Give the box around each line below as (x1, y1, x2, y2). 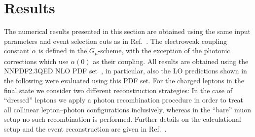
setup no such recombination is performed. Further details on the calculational (4, 114, 241, 124)
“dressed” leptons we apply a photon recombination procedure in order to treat (4, 95, 244, 105)
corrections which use (4, 56, 69, 66)
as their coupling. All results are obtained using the (93, 56, 249, 66)
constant (4, 45, 30, 56)
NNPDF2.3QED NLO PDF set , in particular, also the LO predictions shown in (4, 66, 247, 76)
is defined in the (38, 45, 87, 56)
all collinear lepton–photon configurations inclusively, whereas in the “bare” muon (4, 104, 251, 114)
